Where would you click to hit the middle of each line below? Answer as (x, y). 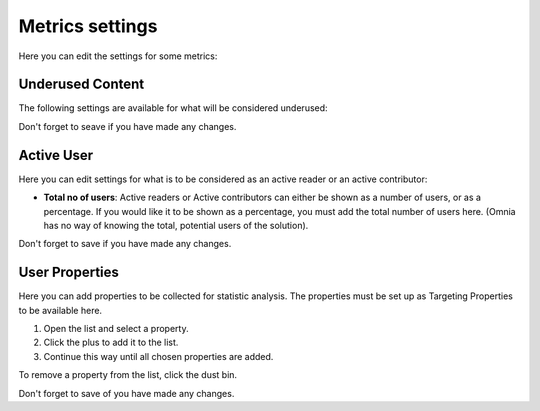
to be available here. (60, 310)
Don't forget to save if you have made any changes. (125, 244)
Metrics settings (88, 26)
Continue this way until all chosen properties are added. (158, 356)
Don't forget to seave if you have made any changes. (127, 126)
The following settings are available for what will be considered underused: (173, 108)
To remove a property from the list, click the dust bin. (128, 375)
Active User (56, 155)
